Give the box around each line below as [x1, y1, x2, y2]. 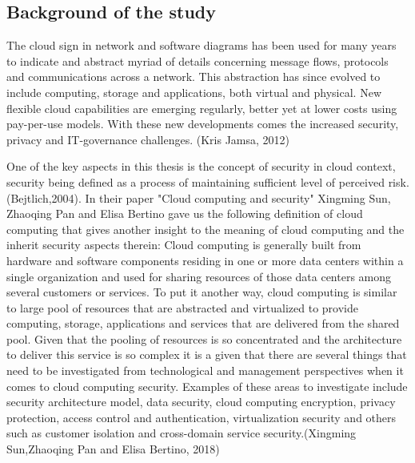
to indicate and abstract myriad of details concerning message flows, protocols [6, 52, 389, 69]
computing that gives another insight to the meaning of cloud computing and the [6, 220, 405, 237]
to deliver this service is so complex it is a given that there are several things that [6, 346, 407, 363]
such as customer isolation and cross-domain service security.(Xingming [6, 425, 357, 441]
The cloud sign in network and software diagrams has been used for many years [6, 37, 397, 54]
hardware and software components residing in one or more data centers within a [6, 252, 404, 268]
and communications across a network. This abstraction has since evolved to [6, 68, 381, 85]
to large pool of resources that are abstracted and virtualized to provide [6, 299, 358, 316]
